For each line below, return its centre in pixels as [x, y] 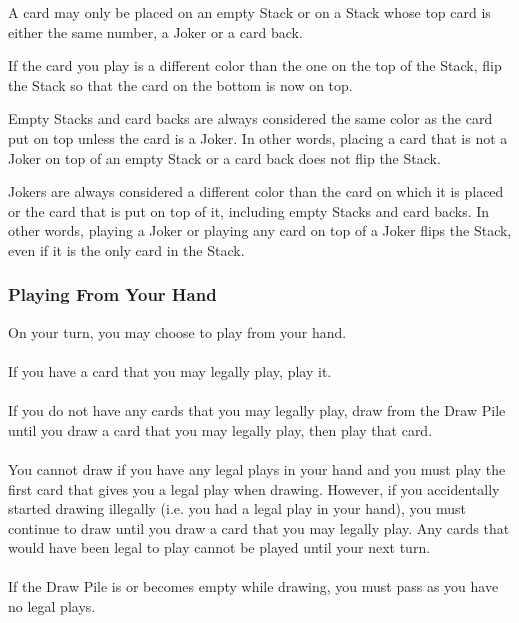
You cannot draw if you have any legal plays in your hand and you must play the [257, 468]
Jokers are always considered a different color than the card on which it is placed [256, 191]
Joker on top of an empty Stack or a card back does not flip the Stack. [224, 157]
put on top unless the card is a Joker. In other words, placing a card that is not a [258, 137]
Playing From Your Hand [112, 294]
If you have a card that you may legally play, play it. [170, 370]
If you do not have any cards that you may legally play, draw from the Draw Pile [257, 410]
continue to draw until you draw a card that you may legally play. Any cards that [259, 527]
